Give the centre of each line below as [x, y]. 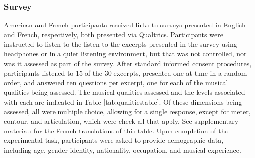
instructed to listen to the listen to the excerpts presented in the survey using [121, 44]
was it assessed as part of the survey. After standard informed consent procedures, [128, 63]
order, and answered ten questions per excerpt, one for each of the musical [116, 82]
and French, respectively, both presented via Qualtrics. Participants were [113, 34]
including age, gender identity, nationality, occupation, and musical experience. [123, 149]
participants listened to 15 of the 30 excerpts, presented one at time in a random [126, 73]
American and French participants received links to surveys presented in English [125, 25]
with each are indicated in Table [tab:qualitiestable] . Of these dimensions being [123, 101]
